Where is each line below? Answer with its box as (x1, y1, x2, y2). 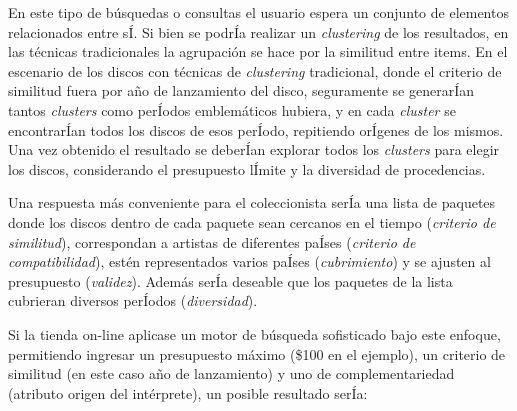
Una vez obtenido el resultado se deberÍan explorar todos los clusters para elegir (8, 139, 500, 160)
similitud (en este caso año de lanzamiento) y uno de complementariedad (8, 363, 455, 384)
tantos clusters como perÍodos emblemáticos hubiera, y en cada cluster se (8, 99, 456, 120)
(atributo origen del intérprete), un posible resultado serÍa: (8, 382, 368, 403)
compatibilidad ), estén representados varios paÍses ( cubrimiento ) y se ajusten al (8, 251, 491, 272)
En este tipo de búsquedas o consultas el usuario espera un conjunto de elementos (8, 2, 509, 22)
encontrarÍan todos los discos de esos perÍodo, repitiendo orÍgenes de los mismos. (8, 119, 504, 140)
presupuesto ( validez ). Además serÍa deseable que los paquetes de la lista (8, 270, 453, 291)
